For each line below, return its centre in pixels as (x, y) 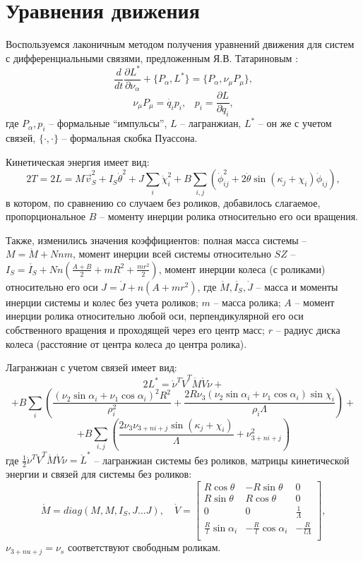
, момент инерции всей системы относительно (172, 254)
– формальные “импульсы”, (108, 123)
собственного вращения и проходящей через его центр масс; (135, 330)
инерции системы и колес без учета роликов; (102, 302)
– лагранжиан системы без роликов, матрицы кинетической (222, 460)
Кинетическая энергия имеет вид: (78, 161)
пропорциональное (46, 216)
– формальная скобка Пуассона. (130, 137)
